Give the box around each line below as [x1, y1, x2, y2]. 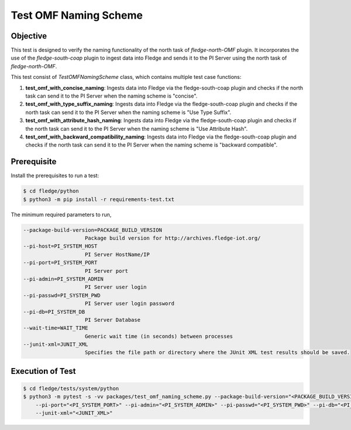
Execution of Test [11, 366, 76, 376]
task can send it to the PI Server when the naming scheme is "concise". [25, 92, 198, 99]
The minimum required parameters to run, [11, 211, 112, 218]
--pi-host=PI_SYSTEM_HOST [23, 243, 98, 249]
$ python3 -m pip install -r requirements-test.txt [23, 196, 175, 203]
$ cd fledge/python [23, 188, 79, 195]
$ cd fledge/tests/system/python [23, 386, 119, 392]
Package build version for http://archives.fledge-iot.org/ [85, 235, 261, 241]
